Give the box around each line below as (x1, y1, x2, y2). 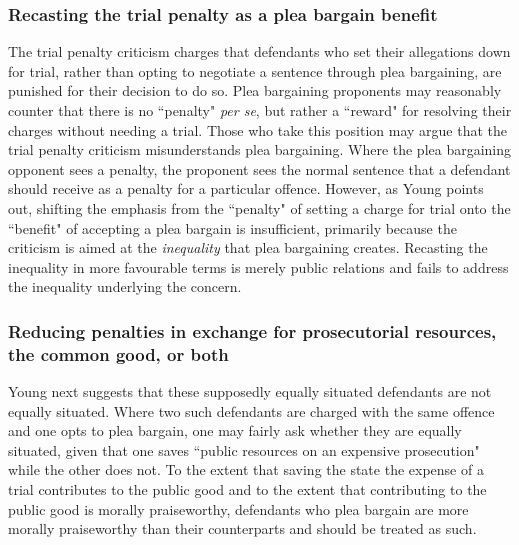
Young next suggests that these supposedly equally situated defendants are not (8, 381, 492, 402)
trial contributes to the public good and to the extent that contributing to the (8, 479, 487, 500)
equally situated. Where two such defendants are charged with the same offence (8, 400, 495, 421)
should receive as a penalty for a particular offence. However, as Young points (8, 178, 484, 199)
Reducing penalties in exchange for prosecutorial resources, (8, 318, 497, 343)
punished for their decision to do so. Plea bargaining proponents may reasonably (8, 80, 502, 101)
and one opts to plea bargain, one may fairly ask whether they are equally (8, 420, 462, 441)
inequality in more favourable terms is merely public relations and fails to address (8, 256, 509, 277)
